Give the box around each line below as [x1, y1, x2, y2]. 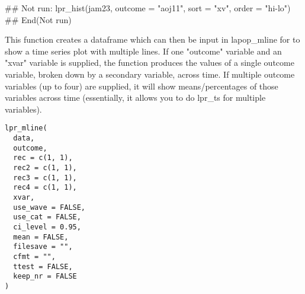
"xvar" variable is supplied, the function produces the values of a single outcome [5, 56, 294, 69]
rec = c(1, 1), [13, 154, 73, 162]
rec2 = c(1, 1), [13, 163, 77, 172]
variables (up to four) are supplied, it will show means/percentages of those [5, 79, 278, 92]
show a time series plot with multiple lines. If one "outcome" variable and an [5, 44, 282, 57]
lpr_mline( [5, 124, 47, 133]
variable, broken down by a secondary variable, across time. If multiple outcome [5, 68, 295, 80]
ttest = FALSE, [13, 262, 73, 271]
